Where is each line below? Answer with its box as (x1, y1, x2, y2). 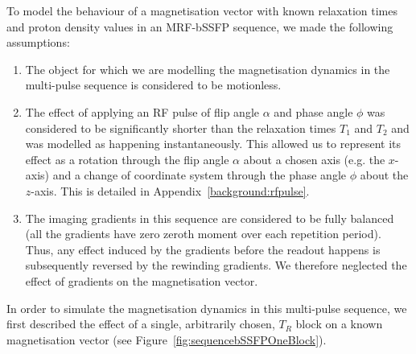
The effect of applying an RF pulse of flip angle (25, 103, 259, 120)
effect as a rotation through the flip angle (25, 150, 229, 167)
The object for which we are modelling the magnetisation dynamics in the (25, 60, 390, 77)
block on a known (295, 315, 383, 332)
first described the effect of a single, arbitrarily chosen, (6, 315, 275, 332)
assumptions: (6, 34, 70, 51)
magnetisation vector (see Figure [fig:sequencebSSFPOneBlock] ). (6, 331, 327, 348)
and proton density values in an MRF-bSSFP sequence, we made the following (6, 18, 393, 35)
